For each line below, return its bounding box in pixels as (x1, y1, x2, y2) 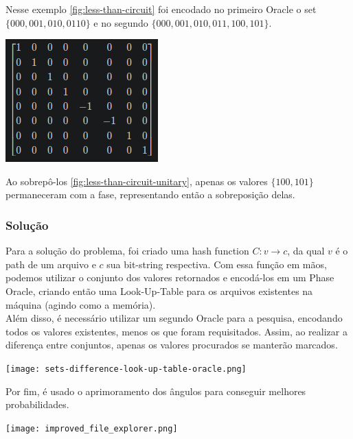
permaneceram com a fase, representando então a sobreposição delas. (5, 187, 295, 202)
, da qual (287, 244, 325, 258)
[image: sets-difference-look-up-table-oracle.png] (5, 364, 247, 374)
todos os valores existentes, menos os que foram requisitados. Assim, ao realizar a (5, 324, 348, 338)
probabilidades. (5, 397, 69, 412)
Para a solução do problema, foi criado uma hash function (5, 244, 249, 258)
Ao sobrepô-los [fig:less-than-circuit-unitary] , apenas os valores (5, 174, 268, 188)
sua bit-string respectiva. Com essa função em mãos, (106, 257, 327, 271)
